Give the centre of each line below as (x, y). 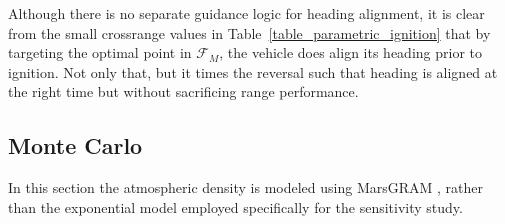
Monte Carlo (75, 145)
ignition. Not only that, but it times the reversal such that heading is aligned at (253, 71)
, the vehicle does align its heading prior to (350, 52)
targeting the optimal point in (100, 52)
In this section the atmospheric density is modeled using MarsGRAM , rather (246, 187)
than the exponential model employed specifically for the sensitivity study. (235, 206)
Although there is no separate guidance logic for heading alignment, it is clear (246, 13)
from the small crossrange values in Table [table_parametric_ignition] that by (249, 32)
